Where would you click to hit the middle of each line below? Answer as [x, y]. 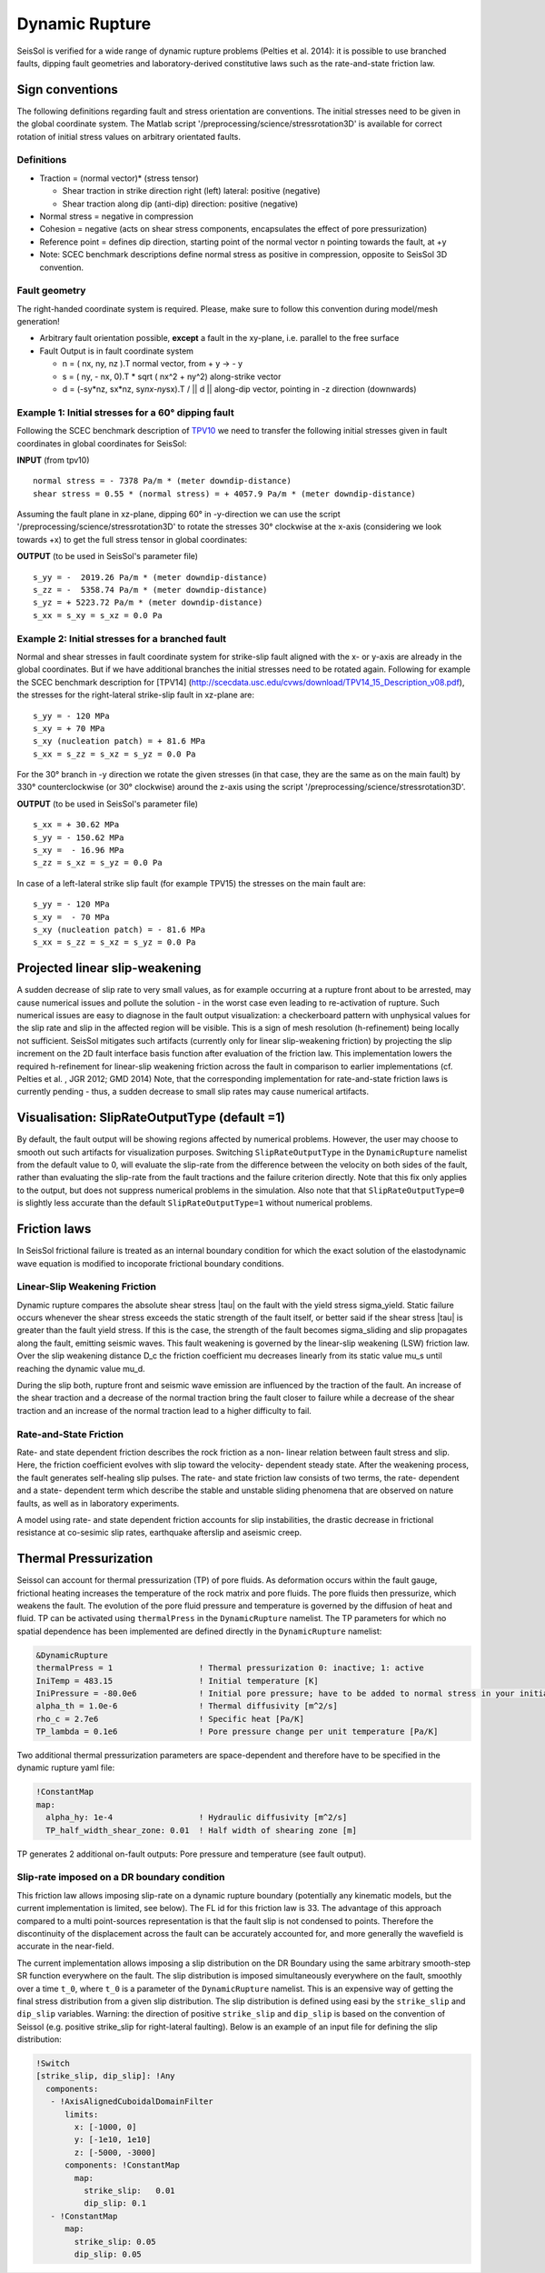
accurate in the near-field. [65, 1947]
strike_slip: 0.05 [115, 2242]
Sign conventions [67, 90]
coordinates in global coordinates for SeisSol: [102, 443]
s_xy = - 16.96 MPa [79, 851]
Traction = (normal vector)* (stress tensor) [119, 178]
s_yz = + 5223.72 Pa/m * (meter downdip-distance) [148, 603]
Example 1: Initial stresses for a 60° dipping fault [126, 412]
